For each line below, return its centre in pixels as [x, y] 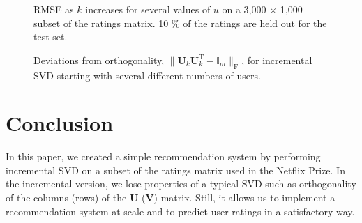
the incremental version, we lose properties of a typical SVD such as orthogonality [181, 184]
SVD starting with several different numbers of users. [147, 75]
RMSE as [54, 9]
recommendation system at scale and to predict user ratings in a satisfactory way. [180, 211]
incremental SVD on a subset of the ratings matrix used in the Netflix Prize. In [175, 170]
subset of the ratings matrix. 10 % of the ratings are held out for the [180, 23]
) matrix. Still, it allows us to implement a [244, 198]
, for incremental [277, 60]
